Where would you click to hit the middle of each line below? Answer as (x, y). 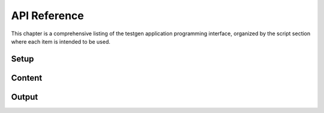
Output (25, 97)
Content (27, 78)
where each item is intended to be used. (61, 41)
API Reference (47, 16)
